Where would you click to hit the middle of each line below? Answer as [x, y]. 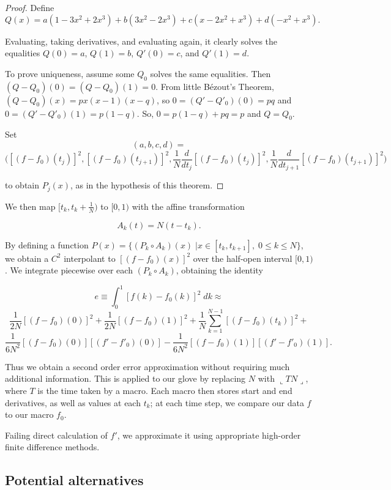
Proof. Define [30, 7]
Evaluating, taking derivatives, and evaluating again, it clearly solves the [141, 41]
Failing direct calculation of [56, 435]
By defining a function [47, 244]
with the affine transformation [188, 206]
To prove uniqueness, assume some [70, 73]
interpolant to [90, 258]
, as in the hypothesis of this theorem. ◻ [147, 185]
